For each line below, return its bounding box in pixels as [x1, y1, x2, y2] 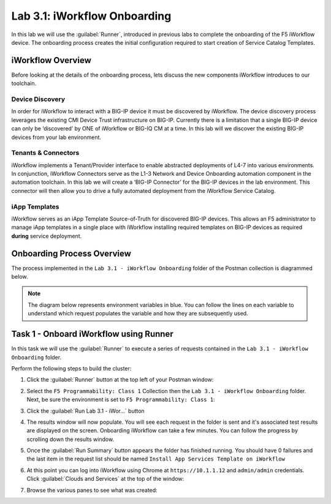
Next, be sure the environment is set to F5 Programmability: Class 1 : [26, 396, 215, 404]
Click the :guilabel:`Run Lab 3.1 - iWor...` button [26, 407, 145, 415]
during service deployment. [11, 232, 82, 239]
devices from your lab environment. [11, 134, 101, 141]
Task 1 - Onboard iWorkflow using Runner [11, 329, 174, 339]
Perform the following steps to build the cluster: [11, 364, 132, 372]
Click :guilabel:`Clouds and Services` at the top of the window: [26, 475, 185, 483]
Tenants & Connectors [11, 149, 80, 157]
